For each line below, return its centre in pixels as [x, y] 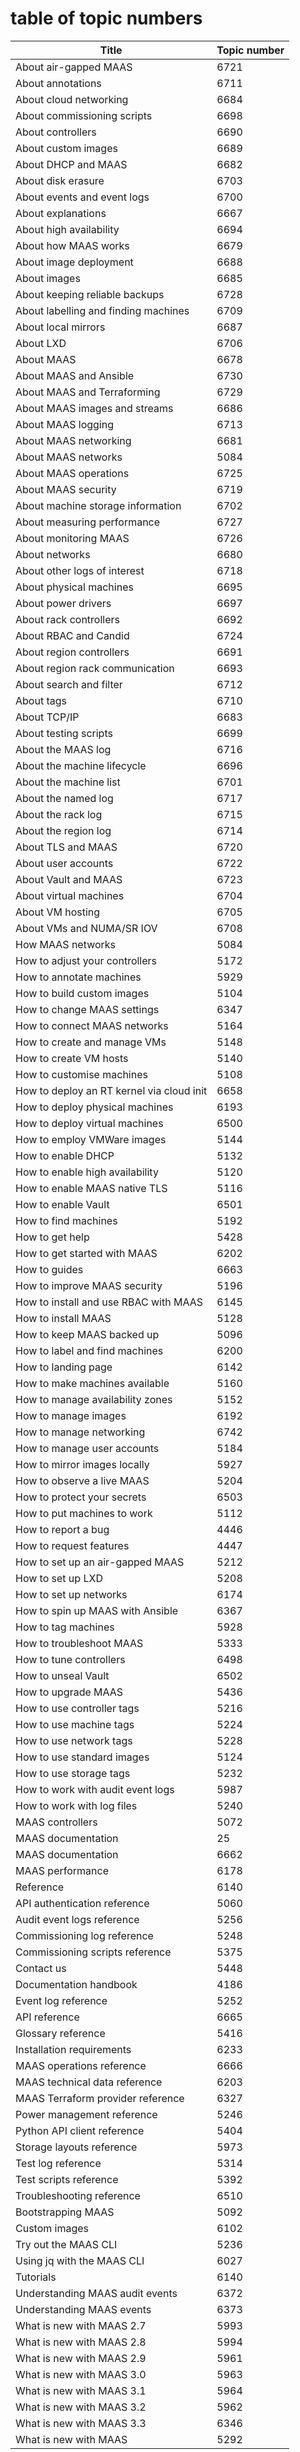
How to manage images [71, 1415]
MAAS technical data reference [89, 2082]
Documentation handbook [76, 1984]
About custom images [66, 148]
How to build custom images [82, 993]
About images [48, 278]
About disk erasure [60, 180]
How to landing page [64, 1367]
